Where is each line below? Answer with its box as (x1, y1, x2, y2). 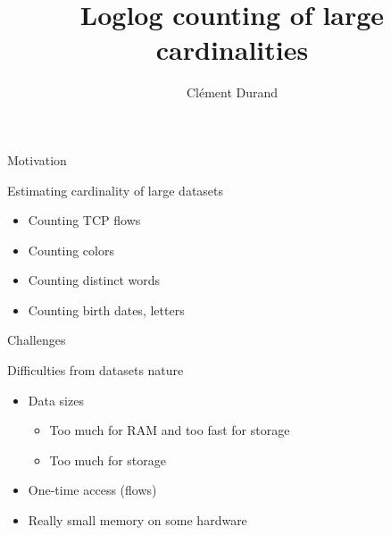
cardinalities (155, 31, 309, 68)
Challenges (7, 330, 66, 349)
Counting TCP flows (28, 211, 141, 230)
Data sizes (28, 390, 84, 409)
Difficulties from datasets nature (7, 361, 184, 380)
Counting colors (28, 240, 114, 259)
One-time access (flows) (28, 481, 157, 499)
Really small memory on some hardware (28, 511, 247, 530)
